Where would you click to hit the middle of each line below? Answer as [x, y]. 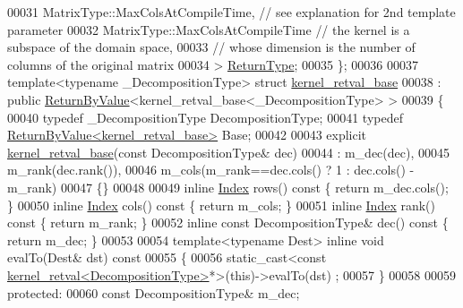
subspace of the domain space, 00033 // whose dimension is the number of [211, 47]
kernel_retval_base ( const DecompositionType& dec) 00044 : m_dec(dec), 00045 [228, 152]
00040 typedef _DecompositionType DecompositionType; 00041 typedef [205, 117]
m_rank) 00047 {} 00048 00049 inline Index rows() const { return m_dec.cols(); [228, 187]
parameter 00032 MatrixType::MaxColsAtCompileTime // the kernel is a [209, 29]
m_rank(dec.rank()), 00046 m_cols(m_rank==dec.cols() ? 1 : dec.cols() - [211, 170]
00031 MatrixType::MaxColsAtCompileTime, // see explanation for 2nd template [231, 12]
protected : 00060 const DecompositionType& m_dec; [154, 292]
